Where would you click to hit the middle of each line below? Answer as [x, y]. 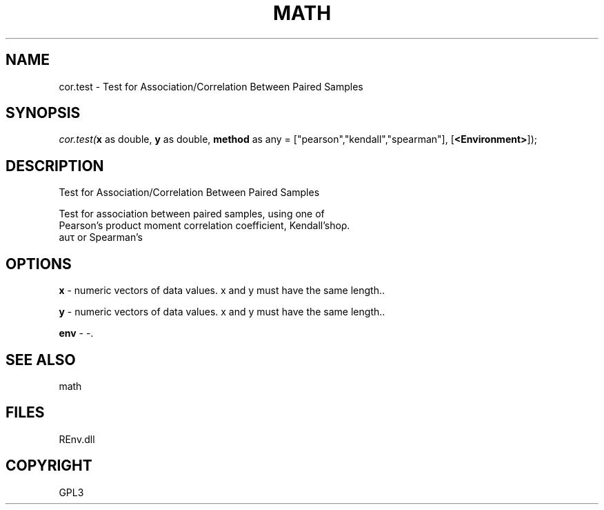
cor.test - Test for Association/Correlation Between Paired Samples [211, 86]
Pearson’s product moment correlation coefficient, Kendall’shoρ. [204, 226]
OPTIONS [39, 264]
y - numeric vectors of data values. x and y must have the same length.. [222, 312]
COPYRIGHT [49, 466]
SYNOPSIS [43, 113]
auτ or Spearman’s [101, 237]
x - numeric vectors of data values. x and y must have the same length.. [222, 291]
